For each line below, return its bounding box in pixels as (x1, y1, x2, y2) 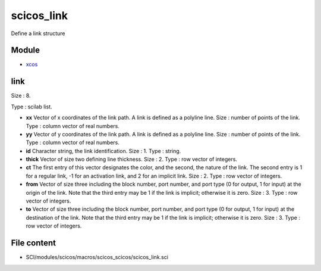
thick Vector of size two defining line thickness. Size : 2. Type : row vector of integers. (26, 155, 238, 163)
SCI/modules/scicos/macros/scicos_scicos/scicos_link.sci (26, 254, 169, 261)
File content (11, 238, 56, 248)
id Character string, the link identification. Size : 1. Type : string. (26, 147, 181, 154)
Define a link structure (11, 30, 65, 37)
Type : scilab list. (11, 103, 52, 110)
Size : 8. (11, 92, 31, 99)
